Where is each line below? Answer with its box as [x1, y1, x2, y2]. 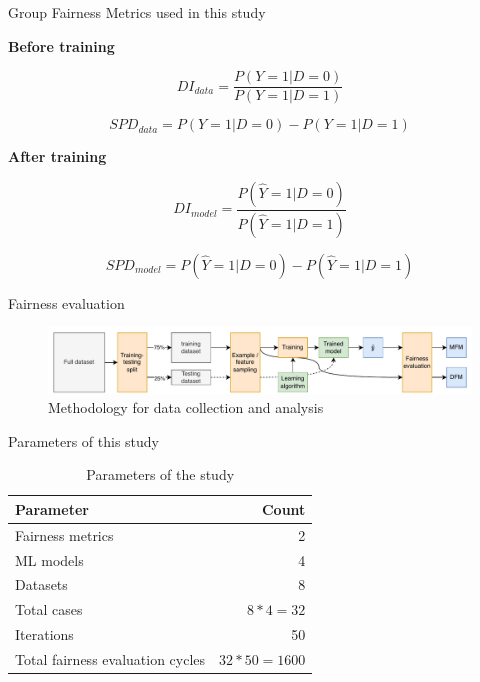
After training [8, 146, 107, 167]
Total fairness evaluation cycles [15, 649, 206, 669]
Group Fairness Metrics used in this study [8, 2, 266, 22]
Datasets [15, 574, 68, 595]
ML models [15, 549, 84, 570]
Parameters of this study [8, 430, 160, 451]
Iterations [15, 624, 74, 645]
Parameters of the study [86, 464, 235, 485]
